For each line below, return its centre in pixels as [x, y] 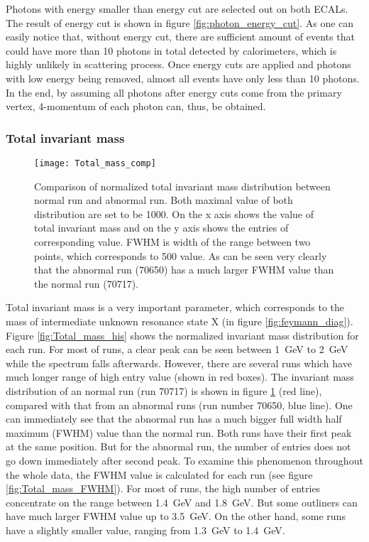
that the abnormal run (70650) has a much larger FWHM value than [184, 270]
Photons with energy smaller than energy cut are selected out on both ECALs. [177, 9]
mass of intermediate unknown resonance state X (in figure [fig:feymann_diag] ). [180, 321]
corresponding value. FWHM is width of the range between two [172, 242]
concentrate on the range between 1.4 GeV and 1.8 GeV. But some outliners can [182, 502]
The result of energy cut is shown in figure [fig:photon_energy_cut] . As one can [180, 22]
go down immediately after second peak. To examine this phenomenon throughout [184, 460]
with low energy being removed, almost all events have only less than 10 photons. [183, 78]
